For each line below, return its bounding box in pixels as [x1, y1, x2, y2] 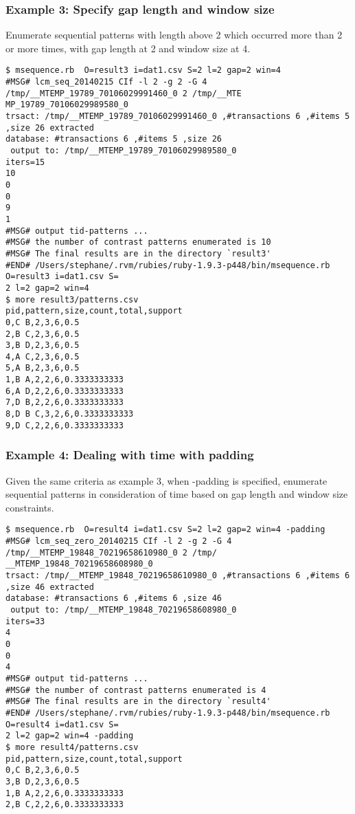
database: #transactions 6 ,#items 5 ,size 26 [5, 134, 222, 144]
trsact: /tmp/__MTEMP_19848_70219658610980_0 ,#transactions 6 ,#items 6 [5, 571, 350, 581]
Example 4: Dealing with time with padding [5, 446, 254, 463]
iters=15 [5, 157, 45, 167]
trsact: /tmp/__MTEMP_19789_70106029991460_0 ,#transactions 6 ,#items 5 [5, 111, 350, 122]
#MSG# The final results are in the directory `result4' [5, 696, 271, 707]
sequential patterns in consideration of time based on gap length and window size [5, 487, 348, 501]
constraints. [5, 500, 54, 514]
